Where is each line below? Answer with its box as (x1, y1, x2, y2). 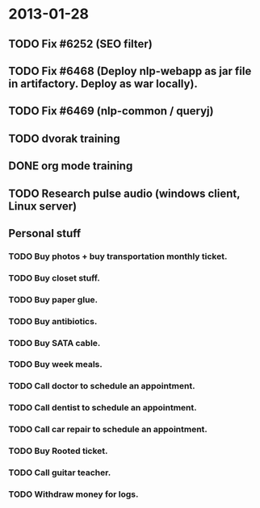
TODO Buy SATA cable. (8, 337, 101, 348)
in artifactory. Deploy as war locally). (8, 77, 198, 90)
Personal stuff (8, 227, 82, 240)
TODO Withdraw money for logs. (8, 489, 139, 500)
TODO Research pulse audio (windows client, (8, 186, 241, 200)
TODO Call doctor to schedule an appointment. (8, 381, 195, 392)
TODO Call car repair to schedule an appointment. (8, 424, 208, 435)
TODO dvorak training (8, 131, 120, 145)
